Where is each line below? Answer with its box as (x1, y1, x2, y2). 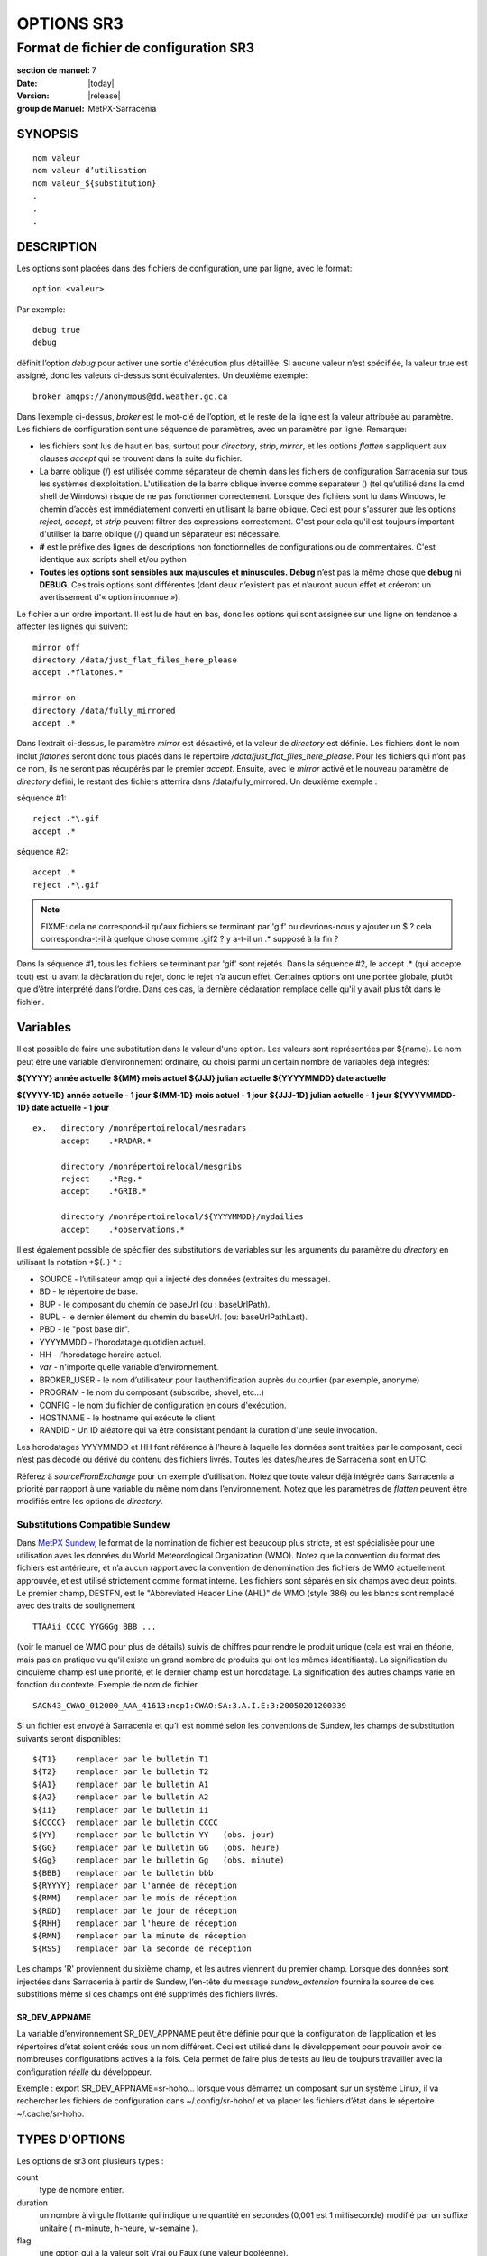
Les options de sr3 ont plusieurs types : (16, 2155, 164, 2166)
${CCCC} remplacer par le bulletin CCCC (32, 1817, 218, 1827)
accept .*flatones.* (32, 668, 124, 678)
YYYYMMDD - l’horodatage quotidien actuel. (39, 1336, 207, 1347)
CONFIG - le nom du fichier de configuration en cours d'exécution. (39, 1400, 287, 1410)
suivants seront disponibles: (16, 1733, 122, 1743)
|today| (87, 78, 115, 88)
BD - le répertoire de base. (39, 1286, 139, 1297)
